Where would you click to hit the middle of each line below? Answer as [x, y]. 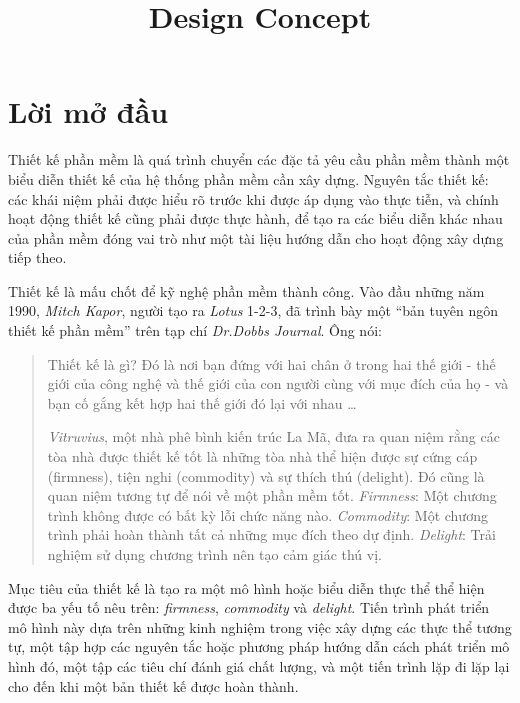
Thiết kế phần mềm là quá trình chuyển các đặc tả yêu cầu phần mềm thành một [259, 159]
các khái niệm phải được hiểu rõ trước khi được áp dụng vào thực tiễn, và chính [253, 198]
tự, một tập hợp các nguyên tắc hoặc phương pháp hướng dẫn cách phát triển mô [259, 646]
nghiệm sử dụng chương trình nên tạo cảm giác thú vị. [214, 554]
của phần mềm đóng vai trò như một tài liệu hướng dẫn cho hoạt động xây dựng [256, 237]
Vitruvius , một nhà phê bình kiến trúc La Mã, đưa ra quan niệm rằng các [273, 436]
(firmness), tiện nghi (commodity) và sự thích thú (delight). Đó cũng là [266, 475]
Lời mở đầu [88, 111]
